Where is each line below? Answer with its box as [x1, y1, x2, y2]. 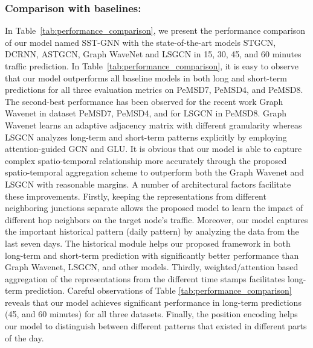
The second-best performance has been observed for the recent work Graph [5, 95, 283, 107]
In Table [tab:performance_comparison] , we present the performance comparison [5, 24, 306, 37]
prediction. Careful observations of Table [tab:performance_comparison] [25, 284, 292, 297]
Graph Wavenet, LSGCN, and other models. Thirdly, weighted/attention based [5, 261, 298, 273]
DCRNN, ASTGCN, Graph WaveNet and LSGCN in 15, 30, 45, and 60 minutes [5, 48, 302, 60]
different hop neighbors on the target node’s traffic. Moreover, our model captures [5, 213, 308, 226]
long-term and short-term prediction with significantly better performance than [5, 248, 299, 261]
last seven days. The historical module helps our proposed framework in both [5, 236, 291, 249]
